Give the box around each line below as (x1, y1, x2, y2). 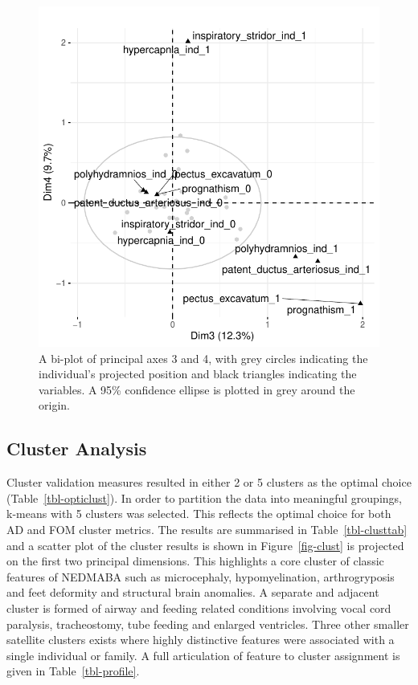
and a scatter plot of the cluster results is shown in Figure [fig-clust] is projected (6, 536, 404, 553)
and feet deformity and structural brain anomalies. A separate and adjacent (6, 584, 379, 601)
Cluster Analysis (6, 436, 147, 461)
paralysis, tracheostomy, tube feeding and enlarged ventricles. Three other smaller (6, 615, 409, 632)
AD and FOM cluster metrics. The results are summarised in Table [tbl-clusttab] (6, 520, 408, 537)
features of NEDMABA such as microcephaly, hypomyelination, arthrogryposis (6, 568, 395, 585)
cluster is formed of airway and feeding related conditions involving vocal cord (6, 599, 391, 616)
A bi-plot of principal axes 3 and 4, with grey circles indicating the (39, 349, 368, 366)
